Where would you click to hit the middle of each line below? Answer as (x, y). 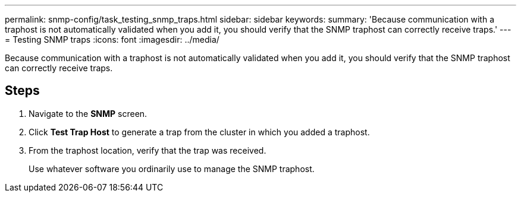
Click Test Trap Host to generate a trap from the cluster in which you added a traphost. (199, 132)
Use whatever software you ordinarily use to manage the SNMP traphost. (172, 169)
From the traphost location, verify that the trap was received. (147, 150)
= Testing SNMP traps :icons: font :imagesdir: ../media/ (112, 39)
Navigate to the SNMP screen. (88, 113)
